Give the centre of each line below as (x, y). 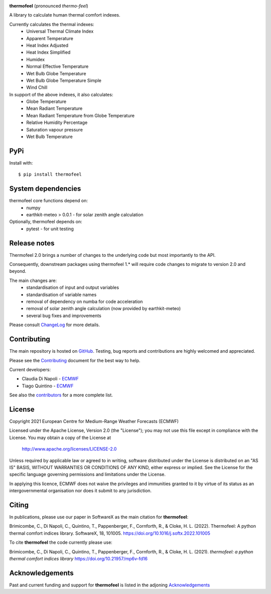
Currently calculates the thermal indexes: (52, 24)
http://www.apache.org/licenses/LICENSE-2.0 (69, 449)
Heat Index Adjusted (47, 45)
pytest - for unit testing (50, 229)
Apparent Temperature (50, 38)
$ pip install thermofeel (50, 175)
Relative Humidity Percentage (57, 122)
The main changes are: (33, 280)
